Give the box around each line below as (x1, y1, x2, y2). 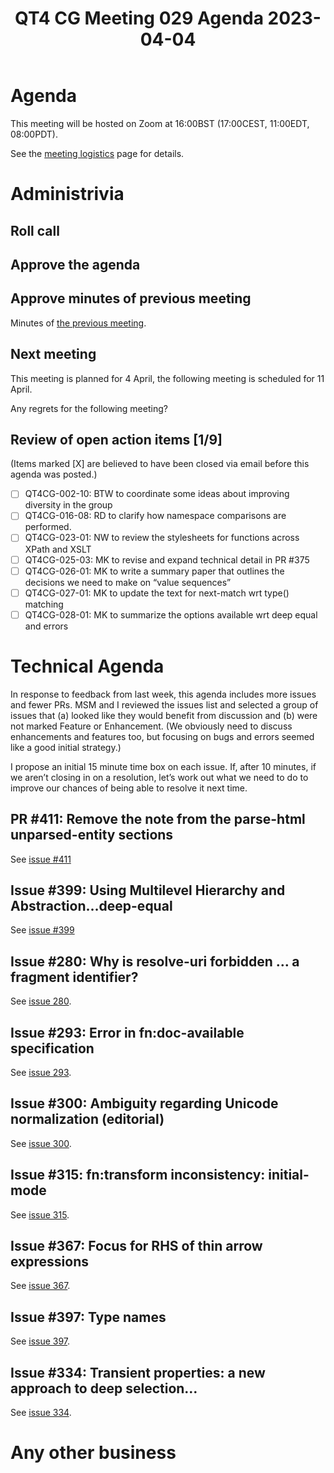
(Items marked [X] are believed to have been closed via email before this (10, 458, 310, 470)
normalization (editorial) (10, 1111, 165, 1128)
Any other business (10, 1442, 177, 1464)
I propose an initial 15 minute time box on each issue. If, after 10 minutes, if (10, 760, 317, 772)
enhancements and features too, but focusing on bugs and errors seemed (10, 730, 315, 742)
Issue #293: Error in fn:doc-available (10, 1024, 245, 1041)
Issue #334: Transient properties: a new (10, 1364, 266, 1381)
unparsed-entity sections (10, 827, 174, 844)
